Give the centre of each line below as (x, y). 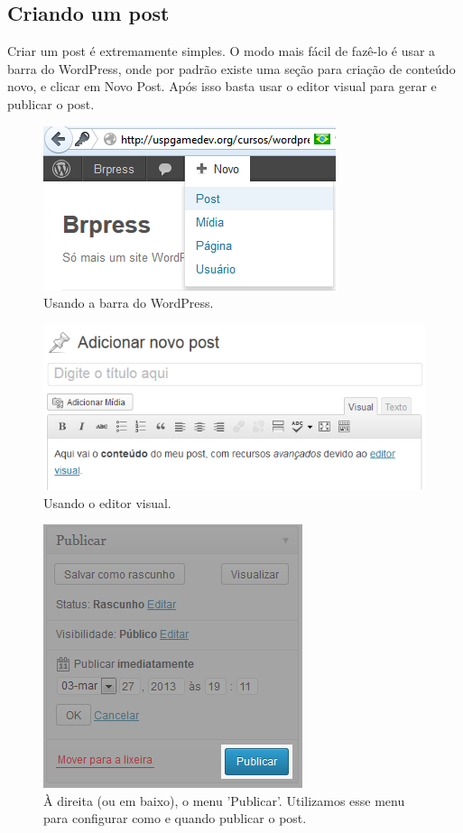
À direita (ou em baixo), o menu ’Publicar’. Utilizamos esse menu (224, 800)
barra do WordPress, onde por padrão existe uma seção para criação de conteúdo (231, 68)
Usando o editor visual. (107, 502)
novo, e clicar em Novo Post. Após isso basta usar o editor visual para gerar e (222, 86)
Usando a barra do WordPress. (129, 303)
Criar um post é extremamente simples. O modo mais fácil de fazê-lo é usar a (222, 51)
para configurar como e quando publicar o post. (175, 818)
